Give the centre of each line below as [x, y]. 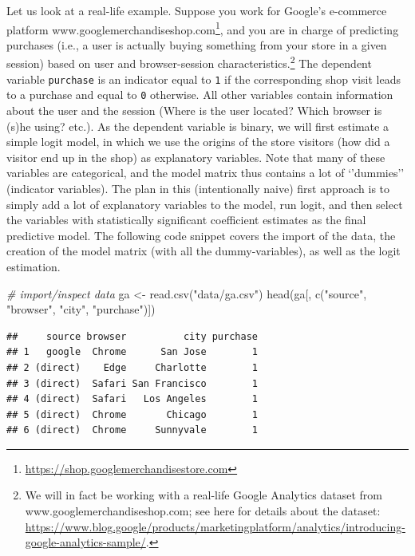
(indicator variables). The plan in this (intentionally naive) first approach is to [198, 188]
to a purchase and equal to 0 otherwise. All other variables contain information [200, 95]
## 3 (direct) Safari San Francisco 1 [132, 383]
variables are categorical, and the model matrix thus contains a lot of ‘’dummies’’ [206, 173]
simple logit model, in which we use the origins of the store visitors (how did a [198, 142]
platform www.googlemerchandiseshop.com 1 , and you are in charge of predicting [203, 28]
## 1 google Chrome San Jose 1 [132, 352]
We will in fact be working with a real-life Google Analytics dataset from [204, 495]
